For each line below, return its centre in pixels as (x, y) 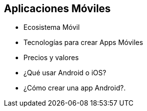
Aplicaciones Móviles (57, 9)
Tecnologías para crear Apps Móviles (83, 43)
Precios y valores (51, 58)
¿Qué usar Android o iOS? (65, 73)
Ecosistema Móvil (52, 27)
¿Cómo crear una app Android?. (75, 88)
